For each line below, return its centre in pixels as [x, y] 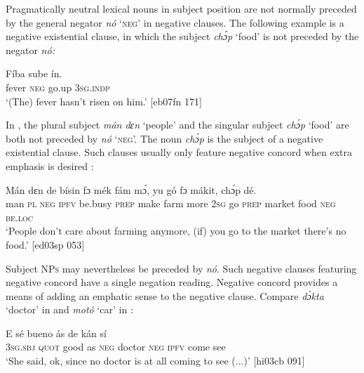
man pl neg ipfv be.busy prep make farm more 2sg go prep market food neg [171, 203]
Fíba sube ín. [34, 73]
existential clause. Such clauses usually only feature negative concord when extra [179, 152]
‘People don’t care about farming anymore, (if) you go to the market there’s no [176, 231]
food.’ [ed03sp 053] [45, 244]
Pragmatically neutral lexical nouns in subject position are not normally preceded [181, 8]
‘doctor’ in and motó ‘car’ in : [69, 309]
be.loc [20, 217]
